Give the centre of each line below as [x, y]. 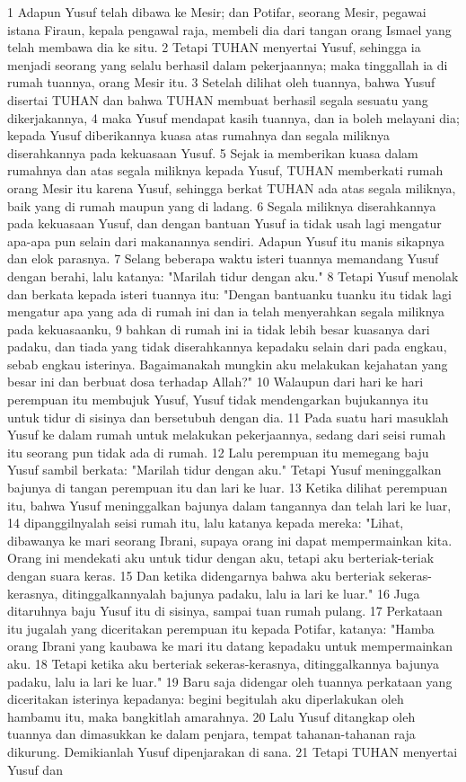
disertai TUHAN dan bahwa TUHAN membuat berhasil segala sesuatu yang [218, 99]
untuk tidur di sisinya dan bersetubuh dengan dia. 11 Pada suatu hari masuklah [228, 417]
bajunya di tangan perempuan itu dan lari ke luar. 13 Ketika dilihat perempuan [228, 488]
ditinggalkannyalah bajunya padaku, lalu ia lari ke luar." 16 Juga [241, 593]
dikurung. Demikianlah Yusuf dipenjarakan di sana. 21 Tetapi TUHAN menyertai [233, 751]
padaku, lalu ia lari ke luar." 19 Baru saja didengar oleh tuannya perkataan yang [230, 681]
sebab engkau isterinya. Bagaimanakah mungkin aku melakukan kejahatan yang [228, 364]
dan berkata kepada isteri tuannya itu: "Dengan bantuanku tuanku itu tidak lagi [229, 293]
